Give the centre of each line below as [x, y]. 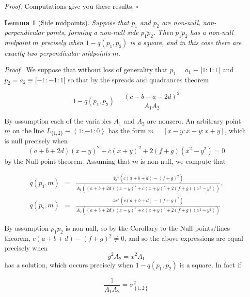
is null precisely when [36, 141]
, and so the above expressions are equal [184, 238]
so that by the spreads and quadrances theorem [138, 79]
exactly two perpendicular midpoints [57, 53]
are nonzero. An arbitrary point [194, 121]
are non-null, [181, 22]
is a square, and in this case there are [186, 42]
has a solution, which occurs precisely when [69, 264]
